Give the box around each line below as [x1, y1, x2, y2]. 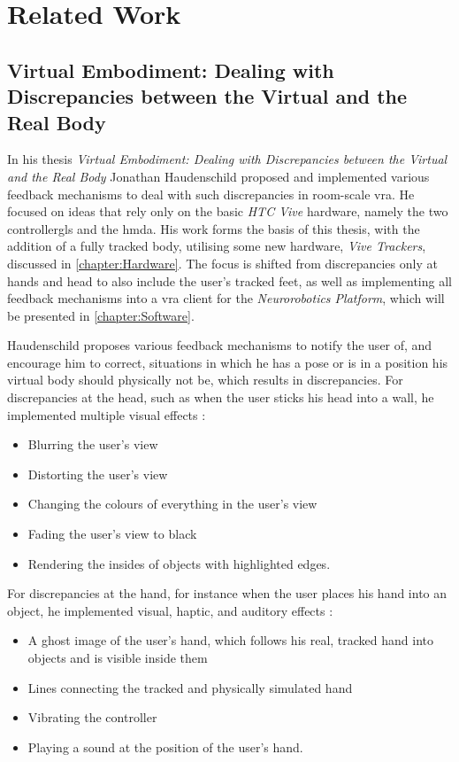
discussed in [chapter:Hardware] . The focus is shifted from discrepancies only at [7, 253, 438, 272]
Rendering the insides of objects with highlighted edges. [27, 554, 331, 572]
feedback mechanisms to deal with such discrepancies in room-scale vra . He [7, 184, 415, 203]
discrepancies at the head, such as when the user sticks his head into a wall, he [7, 388, 434, 407]
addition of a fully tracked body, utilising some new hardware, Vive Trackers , [7, 237, 426, 255]
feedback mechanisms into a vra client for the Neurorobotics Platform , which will [7, 289, 445, 307]
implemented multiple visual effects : [7, 405, 206, 424]
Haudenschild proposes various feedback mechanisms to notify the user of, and [7, 336, 432, 354]
